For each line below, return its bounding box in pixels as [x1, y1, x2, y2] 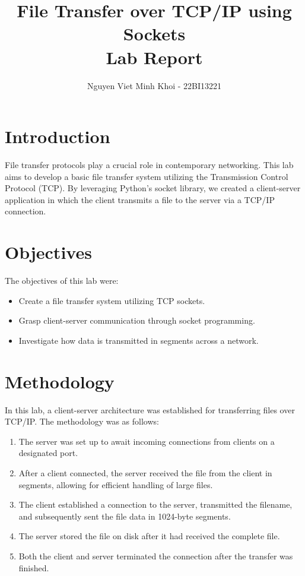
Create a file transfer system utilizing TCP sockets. [18, 294, 205, 306]
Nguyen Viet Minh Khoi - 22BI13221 [87, 79, 222, 91]
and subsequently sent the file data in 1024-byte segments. [18, 509, 231, 522]
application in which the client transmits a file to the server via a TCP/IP [5, 193, 275, 205]
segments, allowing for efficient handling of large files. [18, 478, 213, 490]
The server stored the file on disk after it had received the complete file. [18, 530, 280, 542]
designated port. [18, 447, 78, 459]
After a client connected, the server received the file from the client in [18, 467, 272, 479]
